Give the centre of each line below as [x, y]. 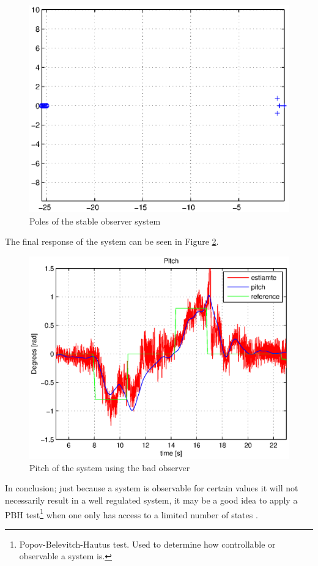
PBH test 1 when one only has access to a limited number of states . [131, 513]
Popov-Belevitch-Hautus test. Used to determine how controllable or [147, 544]
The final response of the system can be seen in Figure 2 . [112, 241]
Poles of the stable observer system [95, 221]
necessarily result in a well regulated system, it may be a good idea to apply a [151, 500]
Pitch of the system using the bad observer [110, 467]
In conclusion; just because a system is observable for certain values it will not [152, 488]
